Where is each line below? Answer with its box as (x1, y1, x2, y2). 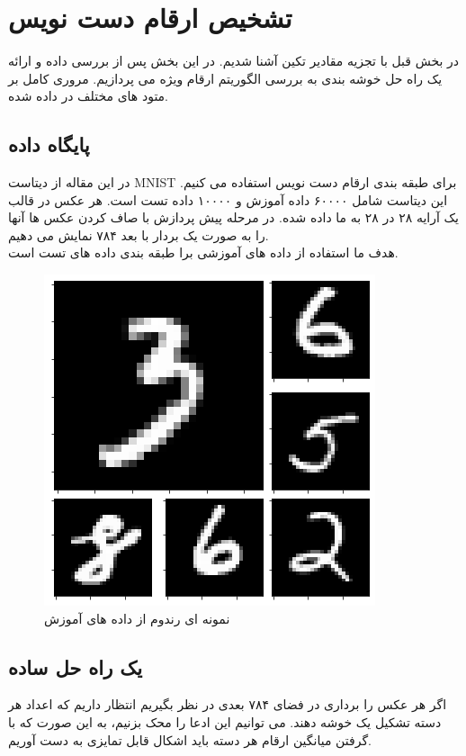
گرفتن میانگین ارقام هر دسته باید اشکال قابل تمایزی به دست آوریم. (8, 730, 372, 749)
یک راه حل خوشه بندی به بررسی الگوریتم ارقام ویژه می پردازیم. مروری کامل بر (8, 68, 443, 87)
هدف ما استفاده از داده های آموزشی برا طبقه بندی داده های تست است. (8, 243, 399, 262)
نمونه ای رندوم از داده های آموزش (44, 608, 230, 627)
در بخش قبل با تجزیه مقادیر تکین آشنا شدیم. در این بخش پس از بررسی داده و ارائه (8, 51, 460, 70)
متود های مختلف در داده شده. (8, 86, 169, 105)
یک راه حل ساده (8, 652, 142, 680)
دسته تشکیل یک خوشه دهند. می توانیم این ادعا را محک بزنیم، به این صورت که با (8, 713, 442, 732)
